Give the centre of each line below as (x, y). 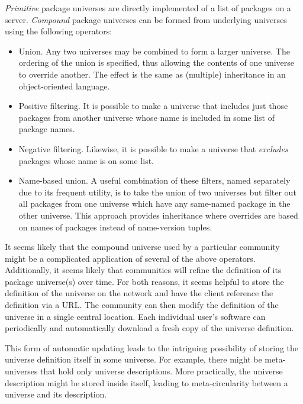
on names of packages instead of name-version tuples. (115, 227)
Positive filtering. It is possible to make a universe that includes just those (153, 106)
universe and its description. (56, 394)
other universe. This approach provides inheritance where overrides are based (158, 215)
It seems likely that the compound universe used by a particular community (142, 247)
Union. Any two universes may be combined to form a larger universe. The (154, 51)
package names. (47, 129)
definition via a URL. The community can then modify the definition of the (142, 305)
